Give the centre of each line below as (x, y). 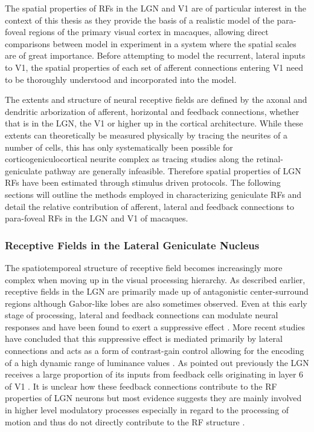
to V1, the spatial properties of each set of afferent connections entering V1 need (154, 67)
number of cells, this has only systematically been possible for (119, 147)
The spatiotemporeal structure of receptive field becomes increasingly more (144, 267)
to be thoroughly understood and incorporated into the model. (121, 79)
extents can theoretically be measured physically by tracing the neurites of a (146, 135)
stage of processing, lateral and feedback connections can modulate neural (142, 315)
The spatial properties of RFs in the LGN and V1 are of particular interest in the (156, 8)
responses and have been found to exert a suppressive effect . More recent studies (155, 326)
